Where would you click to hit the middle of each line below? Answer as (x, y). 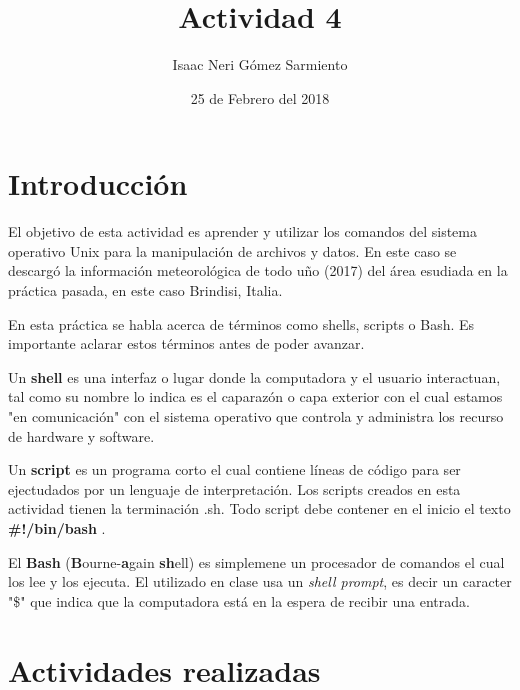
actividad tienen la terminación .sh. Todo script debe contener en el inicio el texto (259, 508)
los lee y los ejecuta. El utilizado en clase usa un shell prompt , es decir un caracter (260, 581)
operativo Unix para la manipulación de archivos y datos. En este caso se (232, 250)
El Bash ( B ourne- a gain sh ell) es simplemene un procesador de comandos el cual (256, 561)
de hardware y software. (81, 435)
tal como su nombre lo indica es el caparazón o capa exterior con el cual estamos (255, 396)
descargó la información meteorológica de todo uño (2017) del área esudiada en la (258, 270)
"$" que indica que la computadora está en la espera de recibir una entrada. (239, 600)
